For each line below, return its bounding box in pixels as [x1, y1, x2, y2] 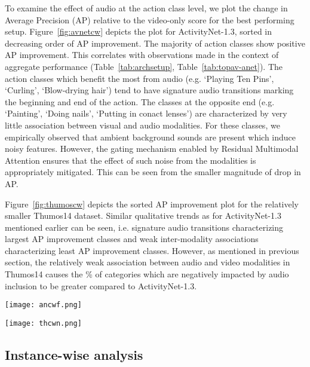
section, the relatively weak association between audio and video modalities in [5, 256, 290, 268]
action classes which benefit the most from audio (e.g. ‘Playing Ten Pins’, [5, 72, 274, 84]
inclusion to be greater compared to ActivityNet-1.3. [5, 279, 197, 292]
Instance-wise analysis [5, 345, 143, 363]
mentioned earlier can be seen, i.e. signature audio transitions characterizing [5, 221, 284, 233]
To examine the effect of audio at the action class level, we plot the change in [5, 2, 288, 14]
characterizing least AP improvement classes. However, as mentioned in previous [5, 244, 299, 256]
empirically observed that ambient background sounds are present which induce [5, 130, 296, 143]
